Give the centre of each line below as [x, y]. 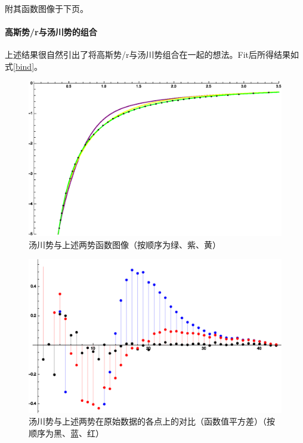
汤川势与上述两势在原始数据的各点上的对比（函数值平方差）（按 [152, 421]
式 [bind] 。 [24, 66]
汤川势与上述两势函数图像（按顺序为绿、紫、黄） [125, 244]
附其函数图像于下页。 [47, 8]
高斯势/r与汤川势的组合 [51, 32]
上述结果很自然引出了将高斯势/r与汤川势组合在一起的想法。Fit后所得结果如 [152, 55]
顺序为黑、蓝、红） [66, 433]
